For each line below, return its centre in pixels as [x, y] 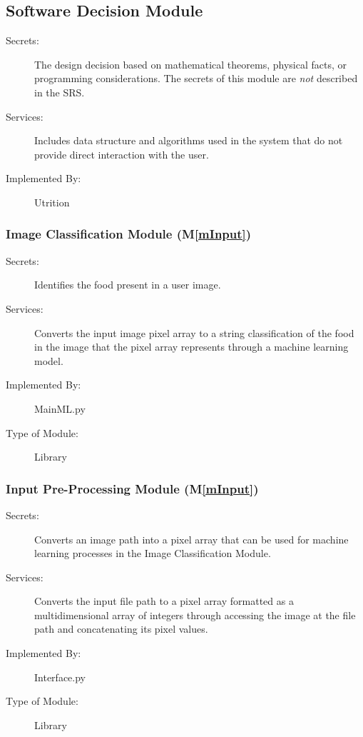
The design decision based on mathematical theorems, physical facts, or [191, 64]
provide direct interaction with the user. [122, 154]
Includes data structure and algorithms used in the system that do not [189, 140]
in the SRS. [60, 92]
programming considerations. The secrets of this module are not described [196, 78]
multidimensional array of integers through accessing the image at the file [195, 615]
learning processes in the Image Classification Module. [153, 553]
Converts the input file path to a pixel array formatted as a [164, 601]
